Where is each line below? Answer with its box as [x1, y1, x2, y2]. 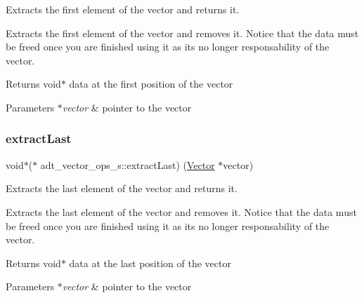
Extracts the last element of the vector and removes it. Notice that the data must [6, 204, 357, 219]
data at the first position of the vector [69, 76, 233, 91]
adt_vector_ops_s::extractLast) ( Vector [40, 157, 215, 172]
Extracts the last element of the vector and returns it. [6, 181, 238, 196]
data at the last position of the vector [69, 255, 231, 270]
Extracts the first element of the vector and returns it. [6, 2, 240, 16]
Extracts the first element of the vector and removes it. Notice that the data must [6, 25, 359, 40]
